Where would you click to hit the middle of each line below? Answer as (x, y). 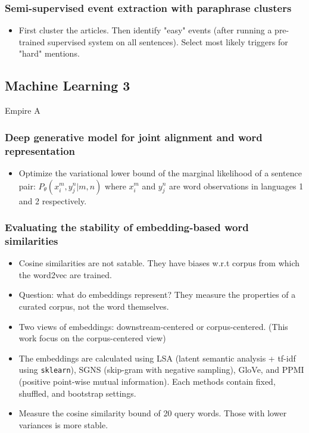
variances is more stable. (63, 424)
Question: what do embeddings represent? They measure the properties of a (157, 295)
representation (40, 150)
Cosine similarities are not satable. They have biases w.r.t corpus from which (159, 263)
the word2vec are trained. (65, 274)
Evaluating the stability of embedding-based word (127, 227)
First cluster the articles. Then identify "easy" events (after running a (145, 30)
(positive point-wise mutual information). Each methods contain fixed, (147, 381)
